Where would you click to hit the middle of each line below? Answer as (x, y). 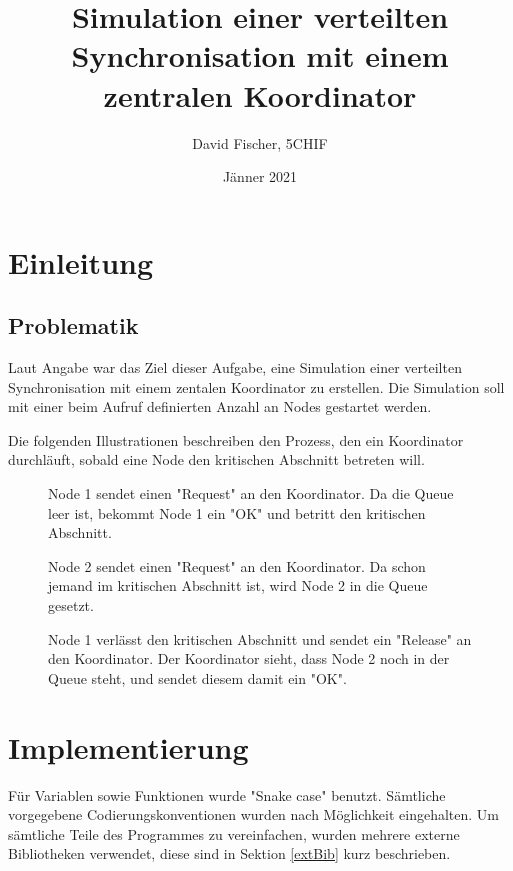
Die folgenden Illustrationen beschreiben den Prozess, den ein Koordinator (236, 439)
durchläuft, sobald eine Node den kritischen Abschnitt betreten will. (216, 459)
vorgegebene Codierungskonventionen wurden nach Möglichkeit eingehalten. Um (253, 814)
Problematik (73, 325)
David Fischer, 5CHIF (260, 142)
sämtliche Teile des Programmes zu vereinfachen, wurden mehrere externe (234, 833)
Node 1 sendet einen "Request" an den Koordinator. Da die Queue (251, 493)
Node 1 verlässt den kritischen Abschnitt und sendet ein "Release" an (260, 638)
